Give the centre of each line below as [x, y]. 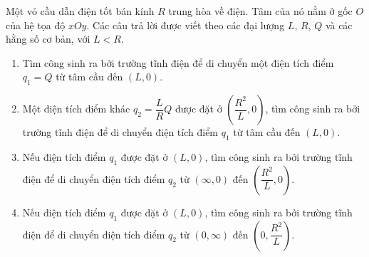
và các [339, 25]
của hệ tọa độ [36, 25]
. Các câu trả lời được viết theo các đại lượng [186, 25]
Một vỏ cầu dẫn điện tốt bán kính [80, 11]
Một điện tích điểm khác [76, 109]
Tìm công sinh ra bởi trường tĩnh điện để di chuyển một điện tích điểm [178, 62]
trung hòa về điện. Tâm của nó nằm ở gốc [260, 11]
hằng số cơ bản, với [48, 39]
